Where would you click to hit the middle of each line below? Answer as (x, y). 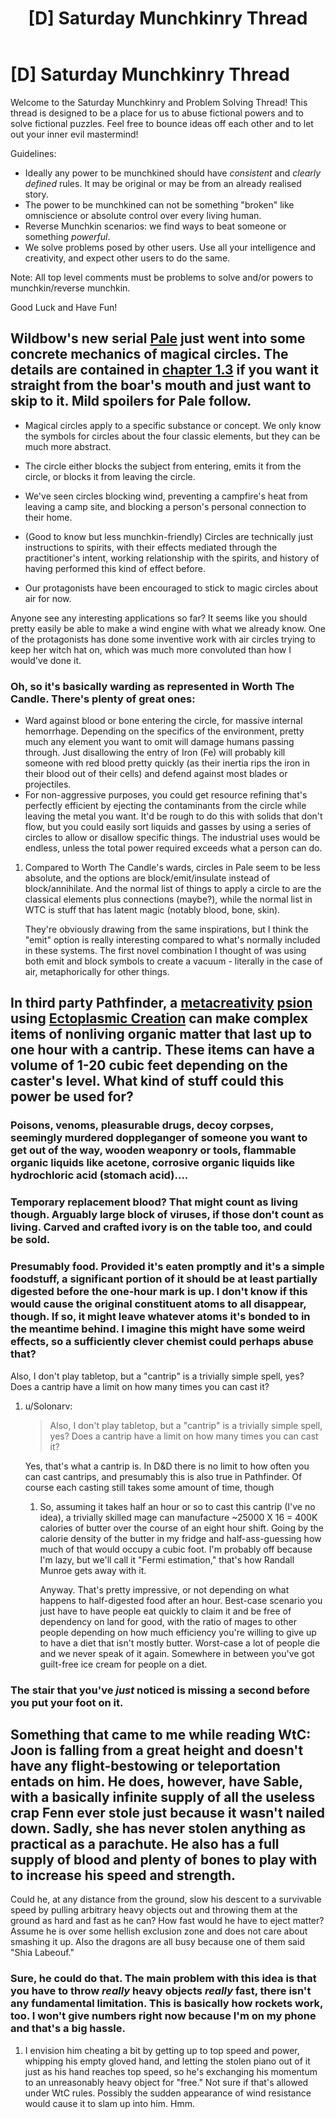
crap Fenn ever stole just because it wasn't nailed (167, 1812)
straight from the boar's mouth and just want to (161, 385)
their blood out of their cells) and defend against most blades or (156, 774)
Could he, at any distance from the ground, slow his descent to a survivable (166, 1899)
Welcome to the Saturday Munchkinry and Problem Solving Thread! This (159, 102)
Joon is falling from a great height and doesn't (157, 1750)
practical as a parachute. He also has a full (145, 1843)
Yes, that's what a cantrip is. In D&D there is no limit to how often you (167, 1466)
